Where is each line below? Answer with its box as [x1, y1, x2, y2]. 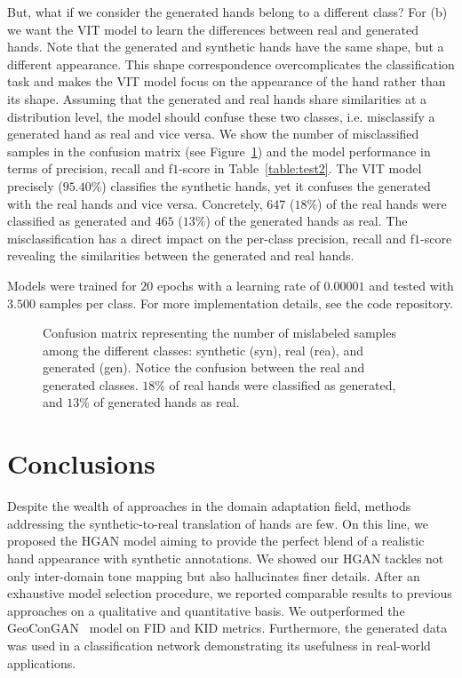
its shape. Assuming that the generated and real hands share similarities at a [7, 89, 427, 108]
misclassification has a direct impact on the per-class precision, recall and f [7, 228, 414, 247]
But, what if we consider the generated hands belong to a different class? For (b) [7, 3, 448, 20]
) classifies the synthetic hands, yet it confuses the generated [101, 176, 431, 195]
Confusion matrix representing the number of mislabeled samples [43, 323, 396, 342]
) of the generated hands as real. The [205, 211, 408, 230]
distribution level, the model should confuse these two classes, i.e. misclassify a [7, 107, 435, 125]
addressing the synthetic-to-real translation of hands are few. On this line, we [7, 514, 428, 532]
